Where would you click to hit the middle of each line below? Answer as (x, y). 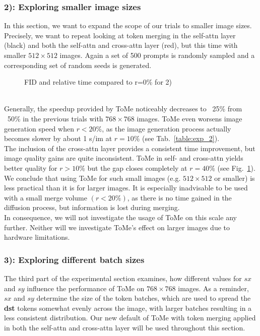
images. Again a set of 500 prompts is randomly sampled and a (157, 55)
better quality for (31, 167)
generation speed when (39, 128)
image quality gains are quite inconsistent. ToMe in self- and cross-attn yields (124, 158)
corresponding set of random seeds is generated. (78, 65)
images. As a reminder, (213, 288)
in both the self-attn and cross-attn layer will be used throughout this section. (125, 327)
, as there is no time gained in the (179, 197)
